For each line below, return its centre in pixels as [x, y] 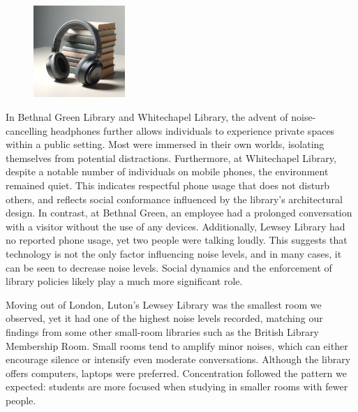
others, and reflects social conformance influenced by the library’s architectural [174, 199]
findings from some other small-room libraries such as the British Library [162, 331]
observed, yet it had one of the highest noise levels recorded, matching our [164, 318]
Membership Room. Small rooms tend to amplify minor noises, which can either [177, 345]
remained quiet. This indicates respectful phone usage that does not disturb [168, 185]
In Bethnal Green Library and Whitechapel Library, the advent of [147, 117]
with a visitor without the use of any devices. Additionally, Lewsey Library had [176, 226]
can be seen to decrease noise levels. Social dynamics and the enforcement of [169, 267]
